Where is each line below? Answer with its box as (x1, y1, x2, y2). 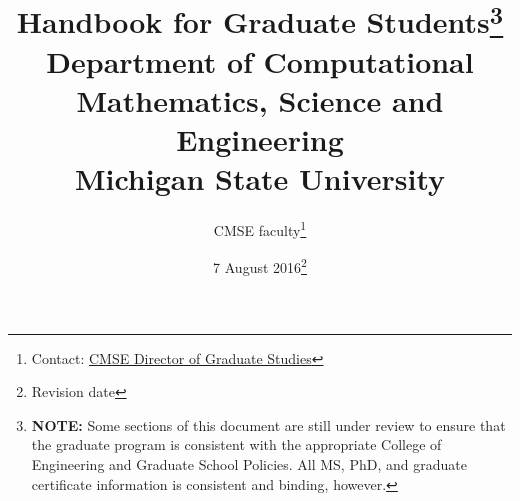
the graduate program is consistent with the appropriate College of (31, 434, 442, 455)
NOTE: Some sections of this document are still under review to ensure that (31, 414, 506, 435)
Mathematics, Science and (76, 79, 444, 120)
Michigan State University (74, 158, 446, 199)
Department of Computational (46, 40, 474, 81)
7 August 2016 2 (213, 254, 307, 278)
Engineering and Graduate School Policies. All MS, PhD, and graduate (31, 454, 467, 475)
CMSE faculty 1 (213, 217, 307, 240)
